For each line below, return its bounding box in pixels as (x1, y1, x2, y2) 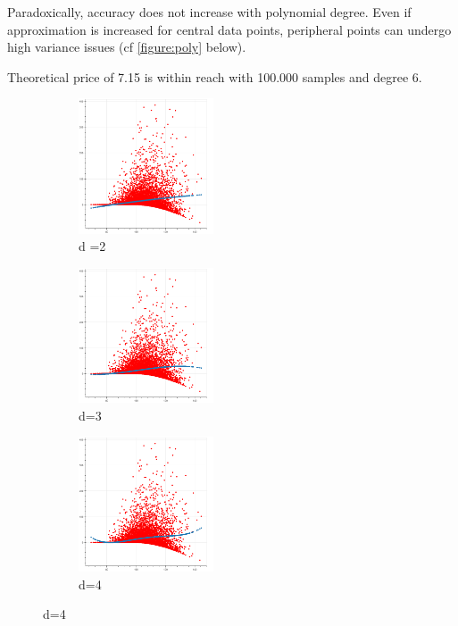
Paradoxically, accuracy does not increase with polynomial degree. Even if (7, 3, 412, 21)
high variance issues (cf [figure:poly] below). (7, 38, 246, 56)
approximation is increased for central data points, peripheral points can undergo (7, 20, 452, 38)
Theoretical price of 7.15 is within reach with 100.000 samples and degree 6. (7, 67, 422, 86)
